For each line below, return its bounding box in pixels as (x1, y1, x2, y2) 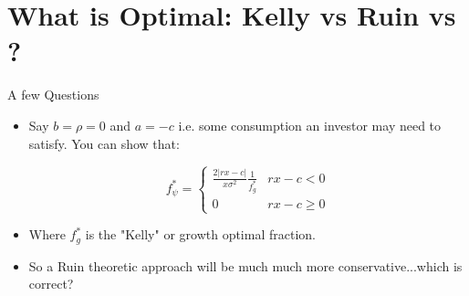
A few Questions (7, 85, 99, 104)
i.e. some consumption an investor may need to (178, 115, 442, 134)
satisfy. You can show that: (28, 133, 180, 153)
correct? (28, 274, 74, 293)
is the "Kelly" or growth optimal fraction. (85, 225, 316, 244)
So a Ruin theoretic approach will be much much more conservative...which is (28, 256, 463, 275)
